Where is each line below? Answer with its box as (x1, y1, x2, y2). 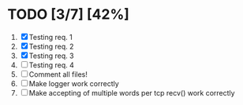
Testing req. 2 (28, 42, 74, 51)
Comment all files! (28, 69, 88, 79)
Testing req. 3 (28, 51, 74, 60)
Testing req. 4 (28, 60, 74, 70)
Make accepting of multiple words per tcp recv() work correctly (28, 88, 235, 97)
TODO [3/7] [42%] (7, 5, 129, 24)
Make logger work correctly (28, 78, 119, 88)
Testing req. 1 (28, 32, 73, 42)
